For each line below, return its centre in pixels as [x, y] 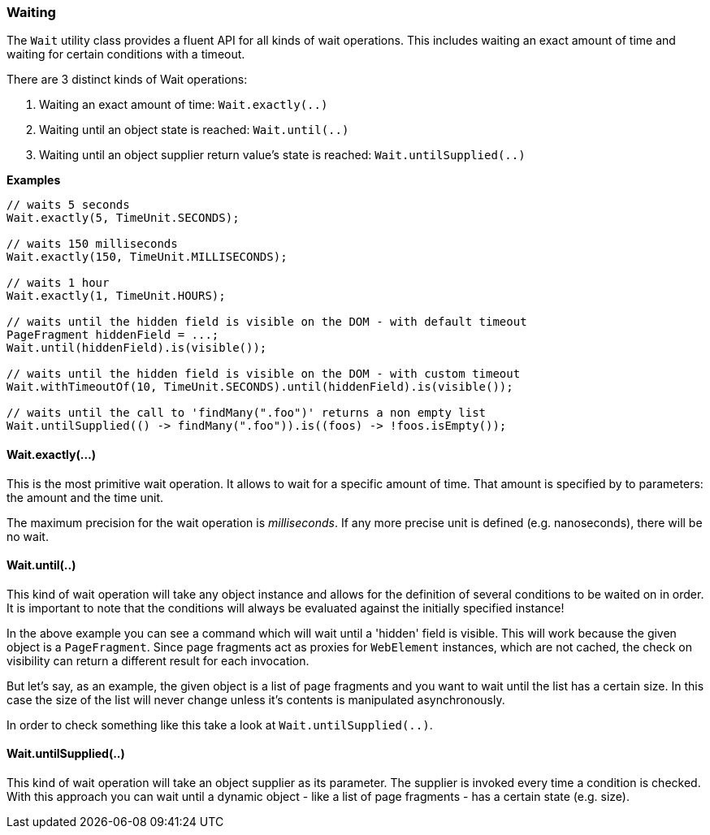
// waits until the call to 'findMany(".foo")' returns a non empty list [247, 413]
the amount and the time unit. [85, 497]
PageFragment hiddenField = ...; [113, 335]
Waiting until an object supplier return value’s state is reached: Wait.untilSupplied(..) [282, 155]
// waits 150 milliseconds [92, 244]
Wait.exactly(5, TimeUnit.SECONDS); [123, 218]
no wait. [28, 536]
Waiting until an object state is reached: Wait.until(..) [194, 130]
